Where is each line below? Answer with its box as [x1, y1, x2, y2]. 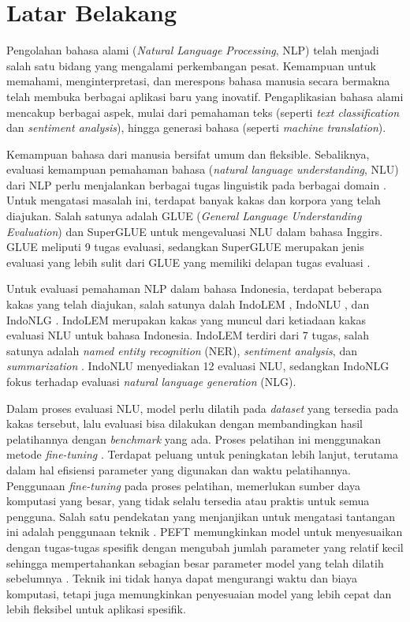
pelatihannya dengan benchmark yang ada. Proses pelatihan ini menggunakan [6, 430, 381, 447]
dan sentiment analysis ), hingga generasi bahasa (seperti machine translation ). [6, 119, 386, 136]
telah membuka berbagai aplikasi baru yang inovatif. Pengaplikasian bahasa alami [6, 88, 404, 104]
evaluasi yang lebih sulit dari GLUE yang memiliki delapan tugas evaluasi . [6, 253, 371, 270]
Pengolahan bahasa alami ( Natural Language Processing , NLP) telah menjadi [6, 42, 379, 58]
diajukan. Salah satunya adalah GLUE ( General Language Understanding [6, 208, 362, 224]
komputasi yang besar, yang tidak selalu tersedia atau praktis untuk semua [6, 493, 370, 509]
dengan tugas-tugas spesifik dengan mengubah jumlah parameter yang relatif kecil [6, 538, 404, 555]
